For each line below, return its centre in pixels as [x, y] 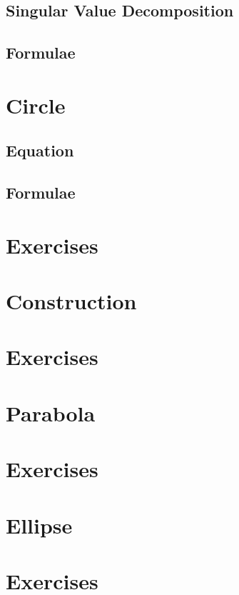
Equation [40, 150]
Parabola [51, 412]
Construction [71, 301]
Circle [36, 105]
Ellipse [39, 525]
